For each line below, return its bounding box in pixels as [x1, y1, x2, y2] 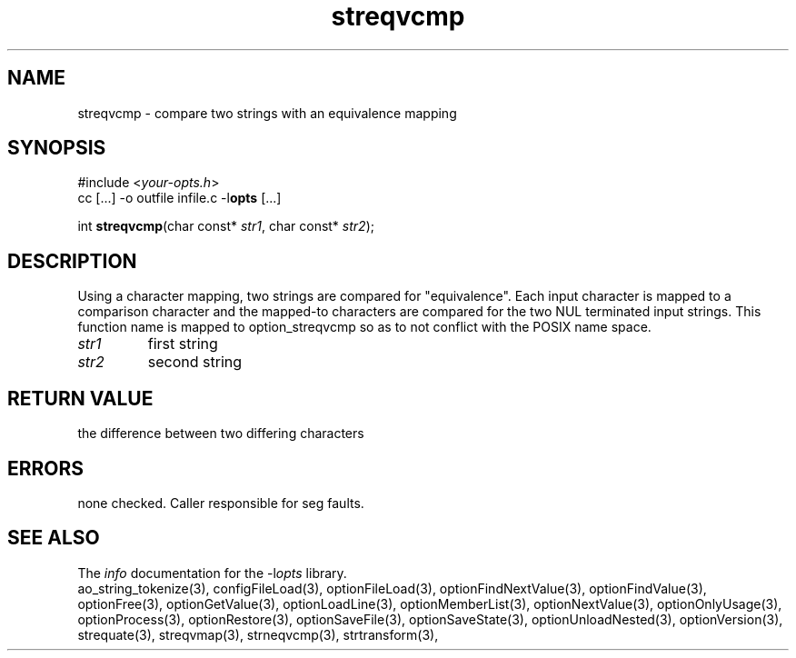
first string [147, 334, 218, 354]
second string [147, 353, 243, 372]
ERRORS [7, 456, 85, 480]
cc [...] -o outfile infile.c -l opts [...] [77, 190, 282, 206]
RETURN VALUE [7, 386, 154, 410]
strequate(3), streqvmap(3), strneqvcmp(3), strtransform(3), [77, 626, 439, 643]
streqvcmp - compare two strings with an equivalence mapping [77, 105, 457, 121]
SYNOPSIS [7, 136, 106, 160]
